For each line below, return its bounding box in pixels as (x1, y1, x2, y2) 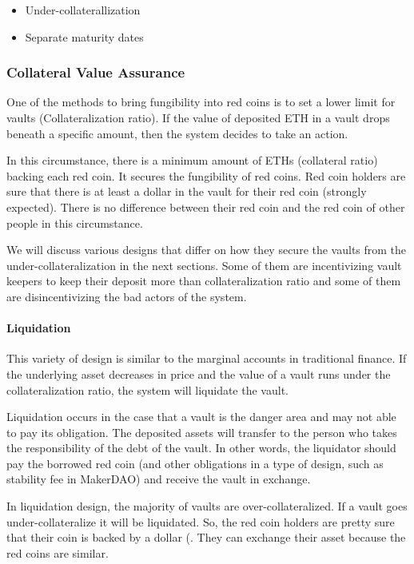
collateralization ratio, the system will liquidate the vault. (6, 381, 289, 398)
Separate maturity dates (25, 28, 144, 45)
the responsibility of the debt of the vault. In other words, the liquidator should (6, 439, 396, 456)
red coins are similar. (6, 544, 109, 561)
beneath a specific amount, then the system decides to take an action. (6, 125, 348, 141)
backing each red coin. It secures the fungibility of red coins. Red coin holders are (6, 167, 406, 184)
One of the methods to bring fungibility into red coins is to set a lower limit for (6, 93, 396, 110)
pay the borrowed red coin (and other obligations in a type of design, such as (6, 455, 384, 471)
